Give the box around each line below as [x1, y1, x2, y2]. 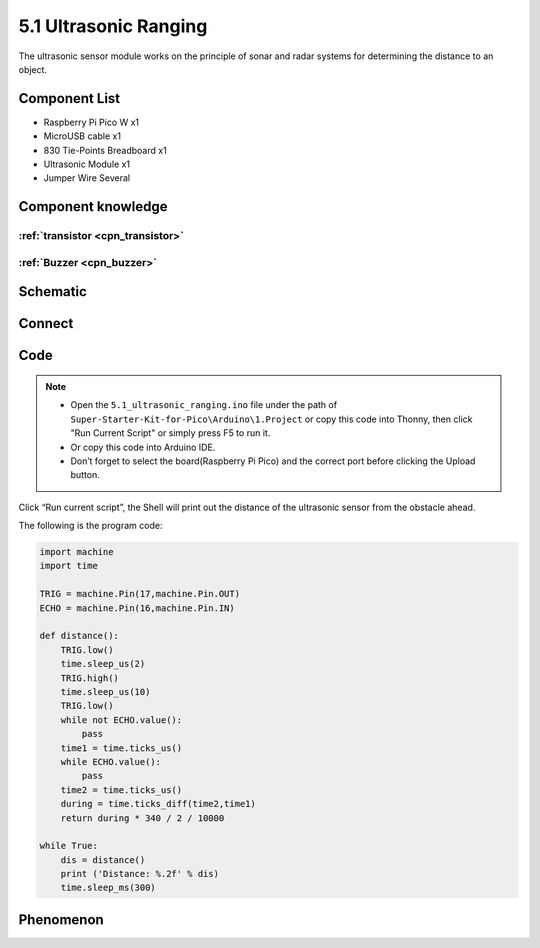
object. [18, 63, 48, 75]
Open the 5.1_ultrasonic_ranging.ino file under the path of [70, 399, 338, 411]
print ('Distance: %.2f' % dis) [60, 868, 220, 880]
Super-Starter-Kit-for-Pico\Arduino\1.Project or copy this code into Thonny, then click [70, 413, 473, 425]
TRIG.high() [60, 672, 120, 684]
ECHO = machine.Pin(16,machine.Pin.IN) [39, 602, 235, 614]
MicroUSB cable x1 [43, 130, 122, 142]
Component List [18, 90, 121, 107]
